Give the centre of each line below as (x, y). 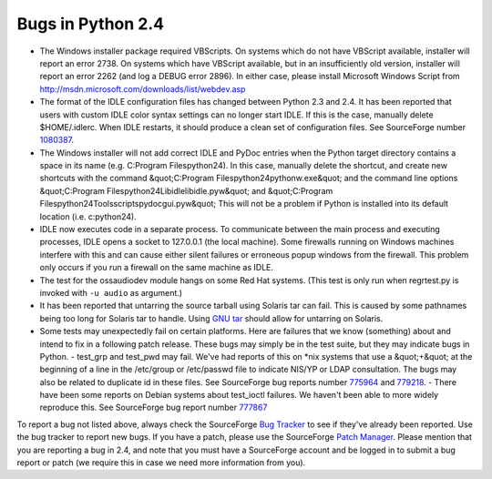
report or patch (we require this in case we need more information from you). (161, 463)
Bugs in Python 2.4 (91, 24)
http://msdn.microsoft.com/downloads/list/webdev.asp (143, 89)
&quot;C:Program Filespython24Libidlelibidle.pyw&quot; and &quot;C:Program (186, 190)
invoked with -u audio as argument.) (111, 292)
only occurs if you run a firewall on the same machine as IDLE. (156, 268)
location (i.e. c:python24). (88, 216)
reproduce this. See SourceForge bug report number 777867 (154, 408)
